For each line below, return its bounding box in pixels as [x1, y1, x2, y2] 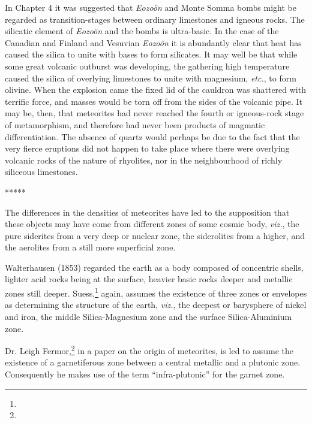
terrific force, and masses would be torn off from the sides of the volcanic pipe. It [5, 95, 302, 107]
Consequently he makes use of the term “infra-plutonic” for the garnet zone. [5, 367, 285, 380]
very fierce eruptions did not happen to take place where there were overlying [5, 142, 290, 155]
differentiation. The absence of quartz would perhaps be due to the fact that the [5, 130, 300, 143]
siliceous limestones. [5, 165, 78, 178]
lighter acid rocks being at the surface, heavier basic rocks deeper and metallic [5, 273, 293, 285]
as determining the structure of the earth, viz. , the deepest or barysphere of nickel [5, 298, 307, 311]
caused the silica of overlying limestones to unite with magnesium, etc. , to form [5, 71, 296, 84]
